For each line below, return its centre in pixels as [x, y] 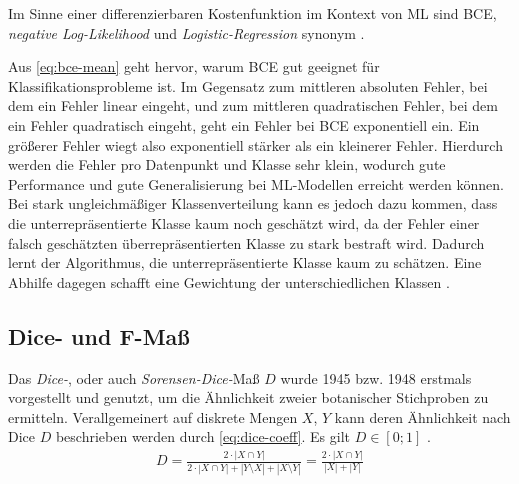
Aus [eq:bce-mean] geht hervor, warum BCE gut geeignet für [194, 66]
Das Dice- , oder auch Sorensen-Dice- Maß [134, 377]
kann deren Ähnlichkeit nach [422, 416]
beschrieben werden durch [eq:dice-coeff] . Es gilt [203, 436]
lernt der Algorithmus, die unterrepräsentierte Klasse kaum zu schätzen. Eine [245, 262]
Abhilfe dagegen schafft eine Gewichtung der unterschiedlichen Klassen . [229, 281]
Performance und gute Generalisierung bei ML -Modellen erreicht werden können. [256, 183]
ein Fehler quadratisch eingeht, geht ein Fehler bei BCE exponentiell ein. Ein [244, 124]
